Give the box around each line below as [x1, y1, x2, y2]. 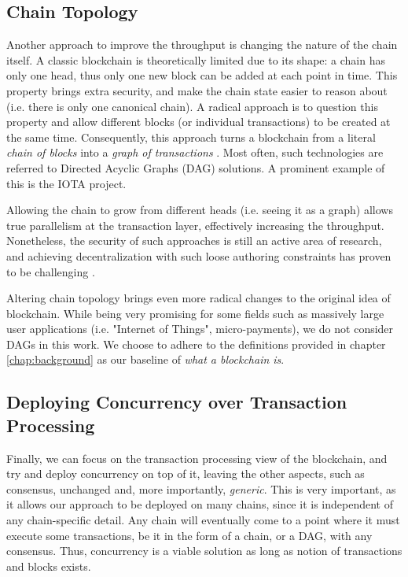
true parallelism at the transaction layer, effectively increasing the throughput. [6, 216, 384, 233]
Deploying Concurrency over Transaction [6, 390, 347, 414]
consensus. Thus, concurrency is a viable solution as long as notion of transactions [6, 542, 402, 559]
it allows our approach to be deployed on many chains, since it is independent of [6, 496, 393, 512]
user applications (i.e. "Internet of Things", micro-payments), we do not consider [6, 320, 394, 337]
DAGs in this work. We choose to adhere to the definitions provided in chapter [6, 335, 386, 352]
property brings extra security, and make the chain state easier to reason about [6, 82, 388, 98]
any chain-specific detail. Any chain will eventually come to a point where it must [6, 512, 400, 528]
